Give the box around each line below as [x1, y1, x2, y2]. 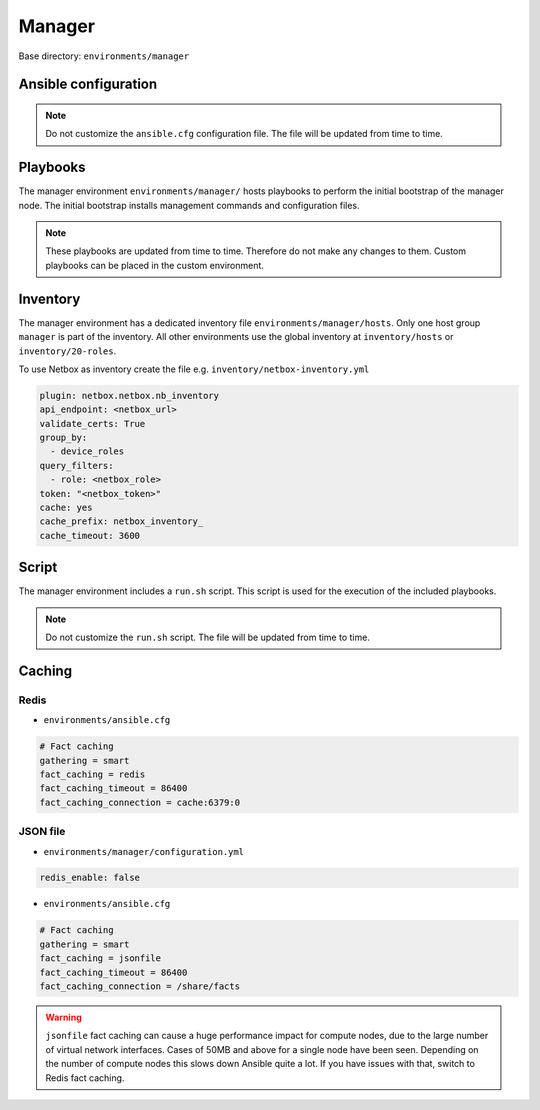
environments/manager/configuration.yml [43, 846, 245, 857]
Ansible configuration [18, 76, 158, 93]
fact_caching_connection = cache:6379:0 [39, 796, 240, 808]
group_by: [39, 432, 88, 444]
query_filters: [39, 460, 114, 471]
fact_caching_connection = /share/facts [39, 981, 240, 992]
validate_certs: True [39, 418, 146, 429]
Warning [45, 1011, 82, 1023]
